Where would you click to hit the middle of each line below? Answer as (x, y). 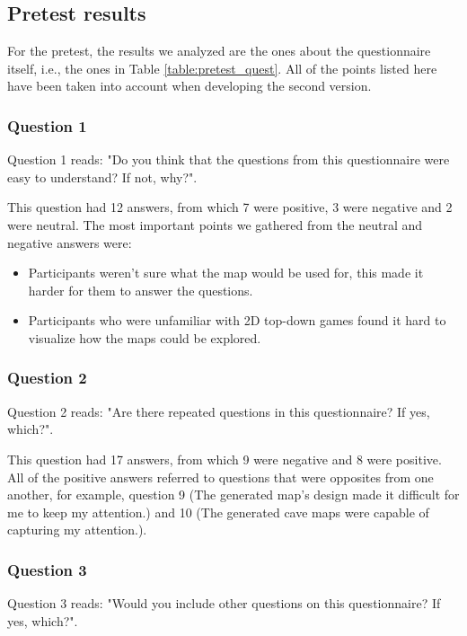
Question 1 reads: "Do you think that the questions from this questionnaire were (229, 159)
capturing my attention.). (77, 530)
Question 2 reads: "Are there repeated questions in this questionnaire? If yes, (219, 411)
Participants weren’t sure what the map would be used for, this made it (226, 273)
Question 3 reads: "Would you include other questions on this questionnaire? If (224, 603)
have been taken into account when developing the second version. (189, 86)
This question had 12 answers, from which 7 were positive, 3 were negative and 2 (230, 207)
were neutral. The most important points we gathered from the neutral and (215, 224)
